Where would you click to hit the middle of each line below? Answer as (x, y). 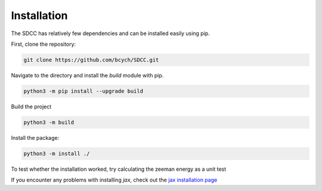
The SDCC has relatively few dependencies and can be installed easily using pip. (110, 33)
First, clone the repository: (44, 44)
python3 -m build (49, 122)
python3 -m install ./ (57, 154)
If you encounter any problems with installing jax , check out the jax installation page (114, 180)
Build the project (31, 107)
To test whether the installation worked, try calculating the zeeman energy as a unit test (119, 169)
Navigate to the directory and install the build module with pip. (87, 75)
